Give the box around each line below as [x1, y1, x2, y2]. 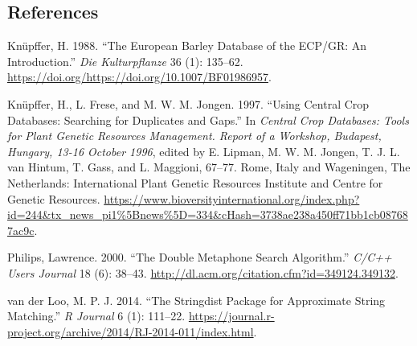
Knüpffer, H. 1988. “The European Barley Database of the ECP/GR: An [7, 37, 367, 54]
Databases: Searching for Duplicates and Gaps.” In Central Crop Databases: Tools [7, 111, 409, 128]
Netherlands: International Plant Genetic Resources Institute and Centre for [7, 174, 383, 191]
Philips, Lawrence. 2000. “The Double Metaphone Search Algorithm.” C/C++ [7, 249, 392, 266]
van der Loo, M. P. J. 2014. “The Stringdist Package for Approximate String [7, 291, 386, 308]
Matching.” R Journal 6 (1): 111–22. [7, 307, 186, 324]
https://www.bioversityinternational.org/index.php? [104, 190, 360, 207]
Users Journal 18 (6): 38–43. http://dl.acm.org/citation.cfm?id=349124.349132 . [7, 264, 399, 281]
